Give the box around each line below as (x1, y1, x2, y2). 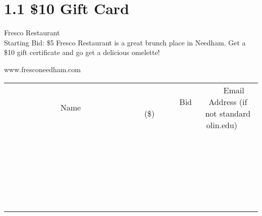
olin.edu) (206, 119, 237, 131)
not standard (205, 107, 251, 119)
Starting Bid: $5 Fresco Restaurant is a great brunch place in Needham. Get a (4, 37, 246, 47)
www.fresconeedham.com (4, 64, 81, 74)
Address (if (209, 95, 247, 107)
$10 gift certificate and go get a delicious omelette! (4, 47, 160, 58)
